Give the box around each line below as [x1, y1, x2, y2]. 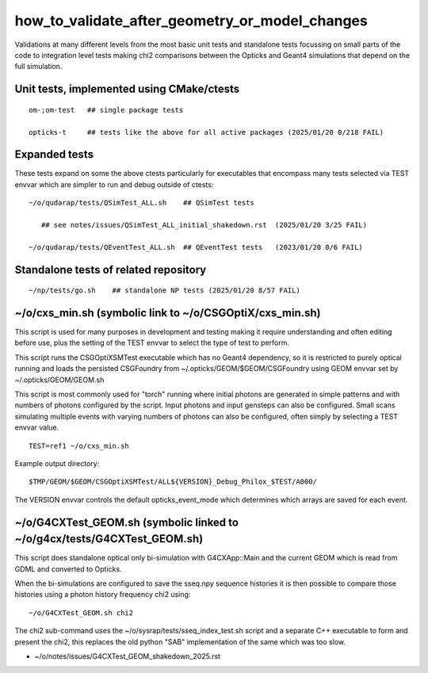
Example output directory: [14, 458, 100, 468]
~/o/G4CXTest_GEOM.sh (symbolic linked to [14, 515, 239, 529]
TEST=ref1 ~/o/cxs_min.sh [29, 441, 130, 450]
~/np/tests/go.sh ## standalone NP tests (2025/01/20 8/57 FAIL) [29, 286, 300, 295]
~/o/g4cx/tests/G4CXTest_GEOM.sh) [14, 532, 204, 546]
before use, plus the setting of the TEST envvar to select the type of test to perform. [14, 338, 289, 348]
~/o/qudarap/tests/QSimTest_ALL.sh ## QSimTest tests [29, 198, 255, 208]
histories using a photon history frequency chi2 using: [14, 590, 191, 599]
